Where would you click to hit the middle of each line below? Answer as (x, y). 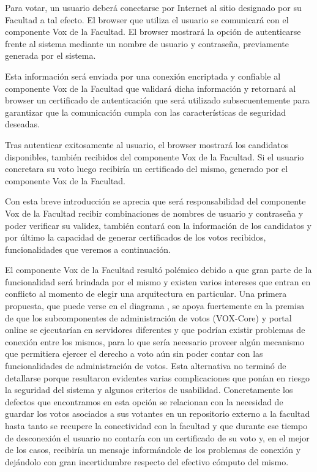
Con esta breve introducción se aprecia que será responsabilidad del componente (155, 201)
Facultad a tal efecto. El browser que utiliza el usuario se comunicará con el (147, 19)
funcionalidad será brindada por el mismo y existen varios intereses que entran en (158, 281)
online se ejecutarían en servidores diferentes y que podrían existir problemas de (155, 330)
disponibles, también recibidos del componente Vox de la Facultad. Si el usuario (155, 156)
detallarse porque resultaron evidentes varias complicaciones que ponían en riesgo (158, 377)
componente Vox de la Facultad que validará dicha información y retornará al (151, 88)
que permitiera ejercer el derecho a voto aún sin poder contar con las (134, 354)
